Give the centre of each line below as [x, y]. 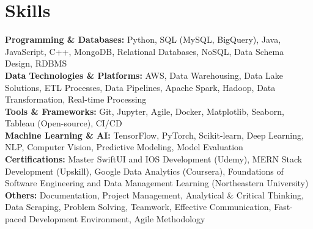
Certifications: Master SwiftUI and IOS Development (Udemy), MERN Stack [154, 159]
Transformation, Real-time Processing [76, 99]
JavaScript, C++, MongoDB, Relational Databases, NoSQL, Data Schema [145, 51]
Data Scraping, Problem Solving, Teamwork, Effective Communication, [138, 207]
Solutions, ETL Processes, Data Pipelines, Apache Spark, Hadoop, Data [140, 87]
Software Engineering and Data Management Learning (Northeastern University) [157, 183]
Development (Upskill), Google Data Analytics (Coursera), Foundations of [144, 171]
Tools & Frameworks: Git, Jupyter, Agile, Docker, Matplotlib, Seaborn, [145, 111]
